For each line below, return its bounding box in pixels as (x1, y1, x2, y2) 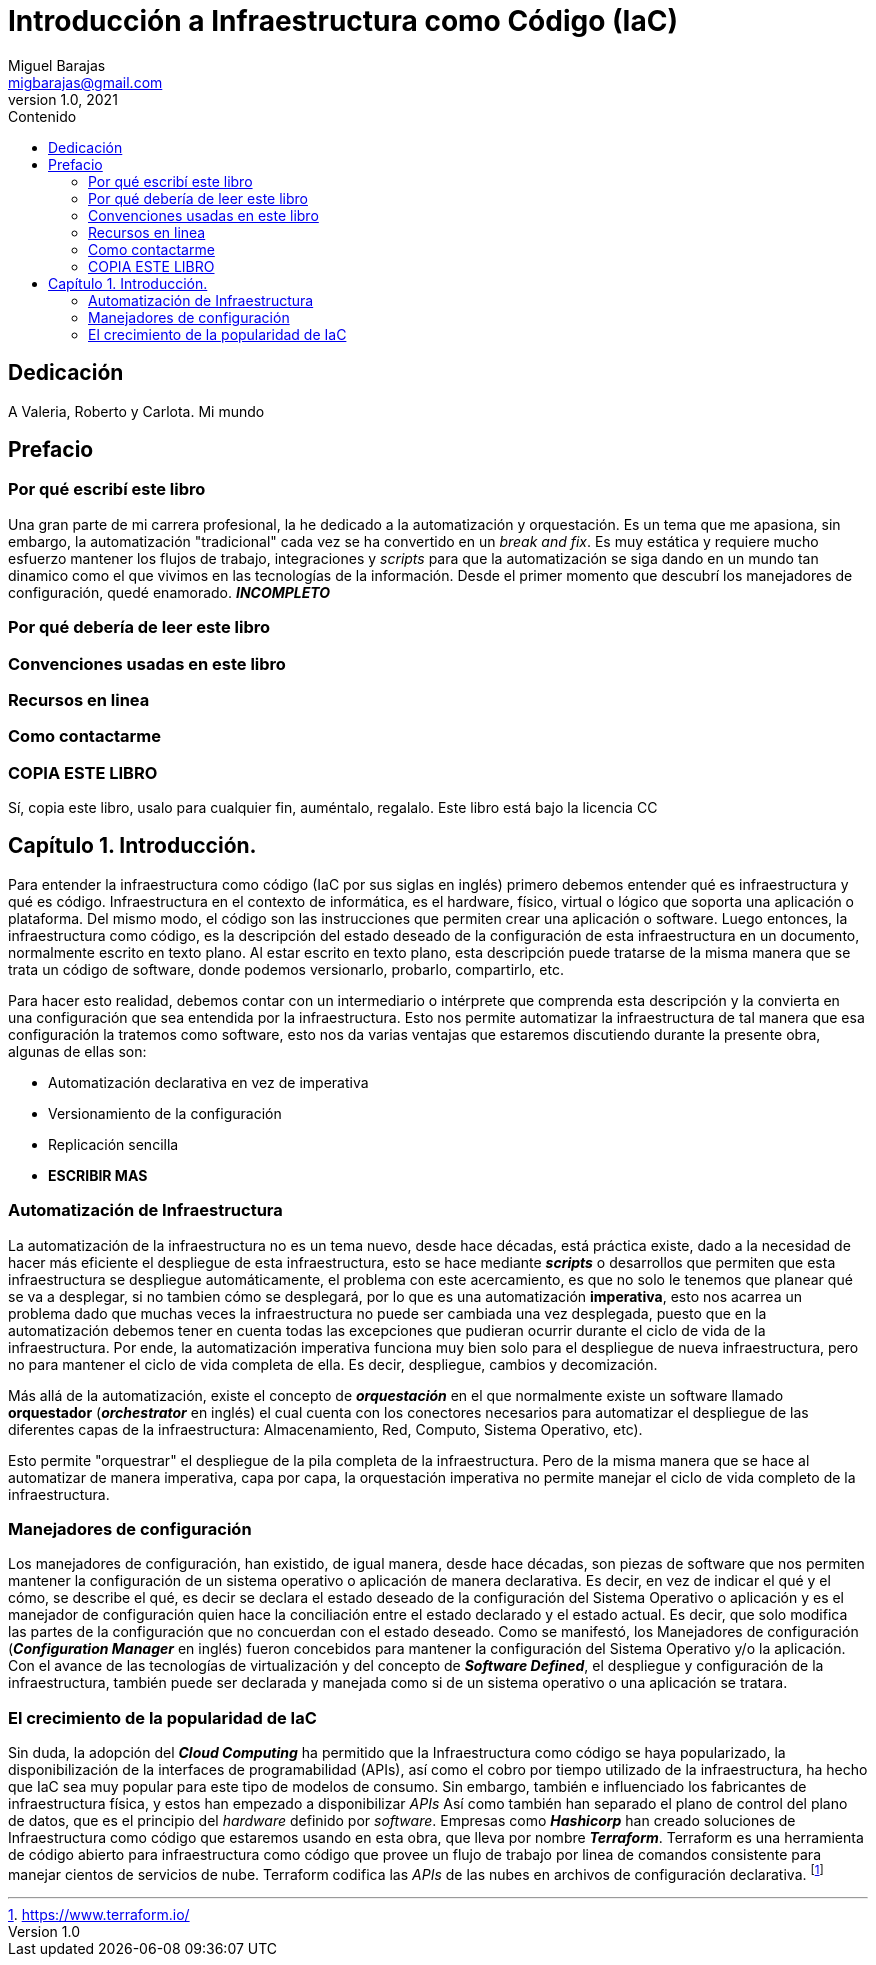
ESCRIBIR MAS (48, 1166, 148, 1184)
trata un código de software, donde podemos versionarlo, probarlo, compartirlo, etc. (8, 960, 564, 978)
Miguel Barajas (8, 56, 106, 74)
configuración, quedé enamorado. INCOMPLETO (8, 583, 331, 601)
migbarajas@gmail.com (8, 73, 163, 91)
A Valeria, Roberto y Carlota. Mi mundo (8, 402, 265, 420)
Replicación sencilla (48, 1135, 179, 1153)
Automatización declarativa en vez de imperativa (48, 1073, 369, 1091)
